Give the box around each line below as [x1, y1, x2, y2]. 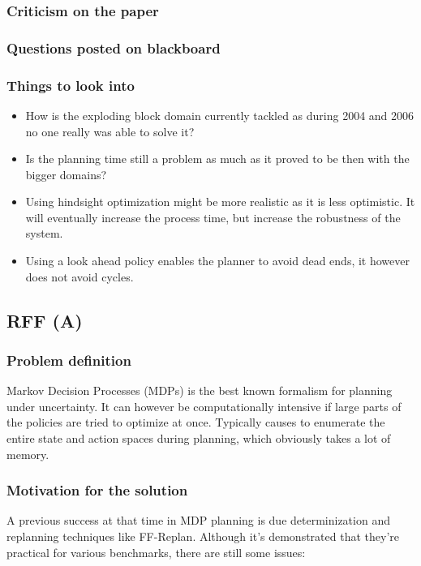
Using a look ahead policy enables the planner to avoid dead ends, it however [25, 252, 410, 269]
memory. [6, 445, 49, 462]
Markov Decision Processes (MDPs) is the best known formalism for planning [6, 382, 393, 399]
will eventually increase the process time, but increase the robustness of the [25, 208, 401, 225]
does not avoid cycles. [25, 268, 134, 285]
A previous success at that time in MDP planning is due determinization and [6, 512, 390, 529]
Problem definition [6, 349, 131, 370]
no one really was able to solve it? [25, 122, 195, 139]
